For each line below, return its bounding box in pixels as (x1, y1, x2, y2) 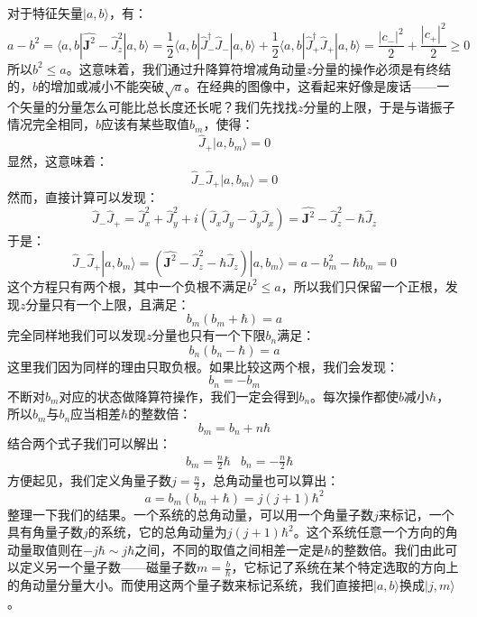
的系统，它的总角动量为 (87, 522, 227, 541)
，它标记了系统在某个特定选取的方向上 (231, 557, 459, 576)
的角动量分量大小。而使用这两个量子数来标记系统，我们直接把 (7, 576, 373, 594)
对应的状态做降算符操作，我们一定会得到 (59, 386, 299, 405)
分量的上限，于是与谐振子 (303, 97, 455, 115)
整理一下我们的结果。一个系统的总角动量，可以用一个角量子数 (7, 504, 373, 523)
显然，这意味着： (7, 151, 108, 170)
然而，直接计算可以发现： (7, 188, 159, 207)
